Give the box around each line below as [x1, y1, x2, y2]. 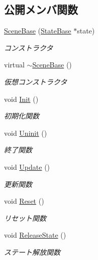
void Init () [4, 93, 39, 104]
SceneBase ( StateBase [4, 25, 71, 36]
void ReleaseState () [4, 230, 66, 240]
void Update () [4, 161, 50, 172]
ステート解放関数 [4, 246, 60, 257]
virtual [4, 59, 25, 70]
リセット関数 [4, 212, 46, 223]
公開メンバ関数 [4, 2, 78, 17]
